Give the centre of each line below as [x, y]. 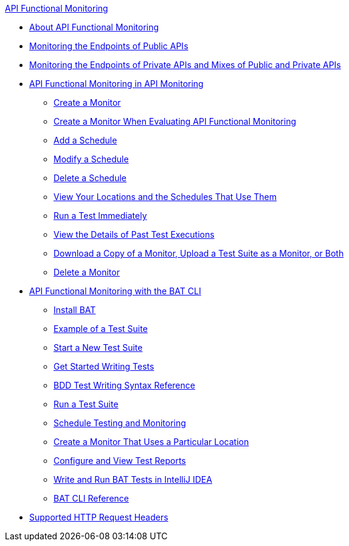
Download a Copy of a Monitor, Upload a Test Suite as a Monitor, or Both [199, 253]
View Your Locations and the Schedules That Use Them [165, 197]
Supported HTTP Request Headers [99, 517]
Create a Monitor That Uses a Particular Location [151, 442]
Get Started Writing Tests [104, 366]
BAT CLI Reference [91, 498]
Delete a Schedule [90, 178]
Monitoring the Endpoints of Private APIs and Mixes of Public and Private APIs [185, 65]
